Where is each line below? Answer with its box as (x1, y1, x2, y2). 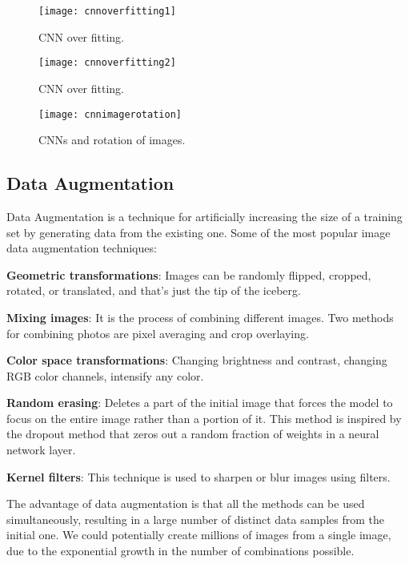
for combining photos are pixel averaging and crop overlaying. (6, 324, 309, 341)
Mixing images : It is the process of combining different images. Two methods (6, 308, 394, 325)
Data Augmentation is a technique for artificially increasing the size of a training (6, 207, 403, 224)
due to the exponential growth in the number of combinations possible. (6, 542, 355, 559)
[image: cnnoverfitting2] (38, 57, 176, 69)
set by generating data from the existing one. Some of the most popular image (6, 224, 391, 240)
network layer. (6, 441, 76, 458)
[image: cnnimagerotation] (38, 108, 182, 120)
